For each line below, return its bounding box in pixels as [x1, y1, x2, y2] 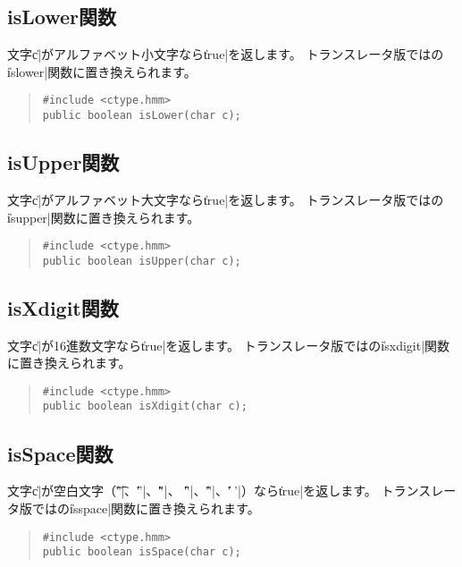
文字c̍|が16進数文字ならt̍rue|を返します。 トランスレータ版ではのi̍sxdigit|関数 [7, 335, 450, 354]
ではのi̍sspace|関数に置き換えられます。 [31, 498, 260, 517]
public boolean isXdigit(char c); [42, 400, 248, 413]
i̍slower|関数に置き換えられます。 [7, 62, 197, 80]
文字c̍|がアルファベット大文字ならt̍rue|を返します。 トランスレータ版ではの [7, 190, 444, 208]
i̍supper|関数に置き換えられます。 [7, 207, 200, 226]
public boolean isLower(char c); [42, 109, 241, 123]
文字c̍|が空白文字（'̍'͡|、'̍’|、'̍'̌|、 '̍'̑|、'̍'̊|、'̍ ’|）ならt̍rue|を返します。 [7, 481, 377, 500]
